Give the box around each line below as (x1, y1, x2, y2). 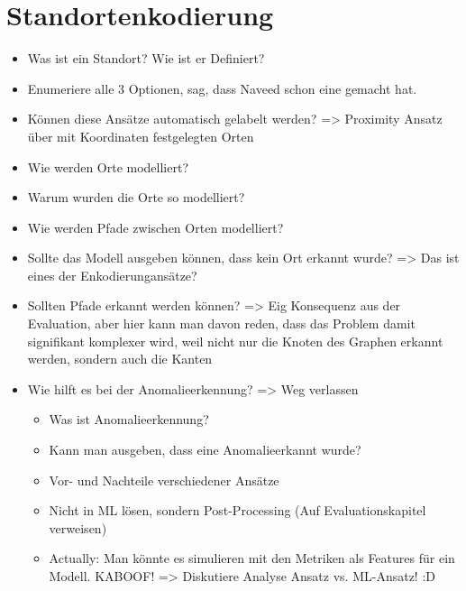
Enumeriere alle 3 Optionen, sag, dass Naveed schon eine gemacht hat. (27, 78, 417, 97)
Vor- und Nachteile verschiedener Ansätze (49, 470, 279, 489)
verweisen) (49, 518, 107, 537)
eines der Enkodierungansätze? (27, 265, 197, 284)
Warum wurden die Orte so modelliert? (27, 188, 245, 207)
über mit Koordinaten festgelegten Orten (27, 126, 254, 145)
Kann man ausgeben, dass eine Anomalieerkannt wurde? (49, 440, 361, 459)
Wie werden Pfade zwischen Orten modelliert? (27, 217, 284, 236)
